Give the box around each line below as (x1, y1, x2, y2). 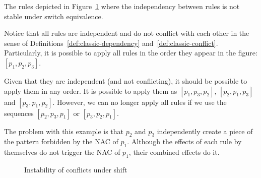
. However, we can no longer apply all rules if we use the (52, 96, 227, 107)
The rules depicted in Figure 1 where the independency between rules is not (4, 1, 240, 11)
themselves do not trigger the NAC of (4, 147, 120, 157)
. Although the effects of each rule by (127, 136, 242, 147)
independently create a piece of (157, 126, 253, 136)
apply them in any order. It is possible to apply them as (4, 85, 177, 96)
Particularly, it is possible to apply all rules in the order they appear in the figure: (4, 47, 257, 58)
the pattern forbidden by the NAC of (4, 136, 118, 147)
